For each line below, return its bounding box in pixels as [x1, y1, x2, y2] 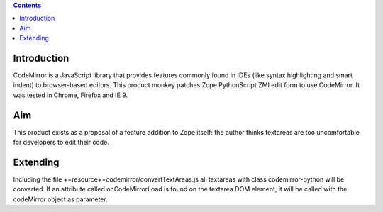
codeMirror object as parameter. [13, 195, 108, 203]
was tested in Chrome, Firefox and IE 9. [13, 91, 128, 99]
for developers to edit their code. [13, 138, 109, 147]
